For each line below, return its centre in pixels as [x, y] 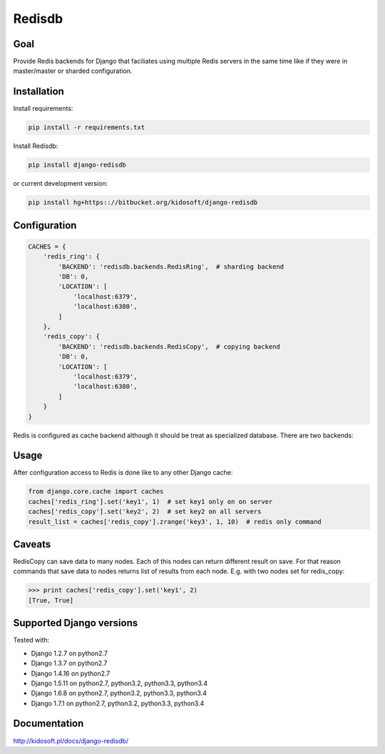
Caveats [32, 544]
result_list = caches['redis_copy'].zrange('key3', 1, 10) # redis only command [175, 521]
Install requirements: [43, 109]
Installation [38, 92]
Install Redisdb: [36, 146]
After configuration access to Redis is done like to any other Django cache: [123, 472]
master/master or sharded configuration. [73, 71]
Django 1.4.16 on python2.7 [71, 673]
